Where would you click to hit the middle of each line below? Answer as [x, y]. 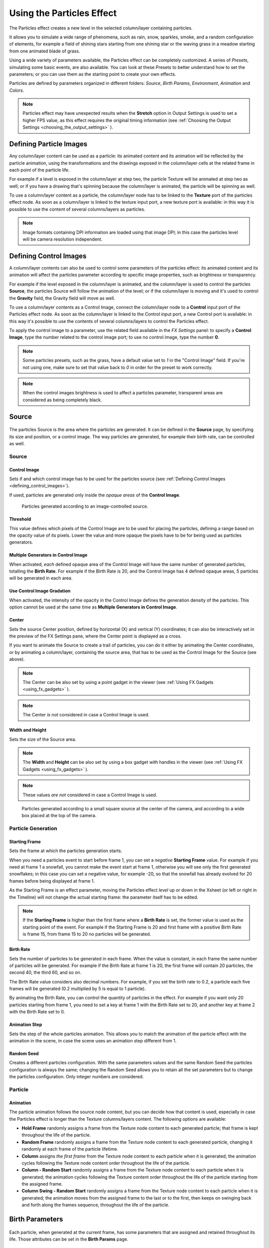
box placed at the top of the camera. [59, 816]
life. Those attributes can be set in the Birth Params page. [69, 1239]
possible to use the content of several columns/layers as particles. [77, 209]
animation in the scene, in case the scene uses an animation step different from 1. [93, 1041]
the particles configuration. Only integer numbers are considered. [76, 1077]
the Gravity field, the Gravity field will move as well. [62, 298]
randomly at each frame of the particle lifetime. [70, 1149]
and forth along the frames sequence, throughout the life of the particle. [95, 1205]
